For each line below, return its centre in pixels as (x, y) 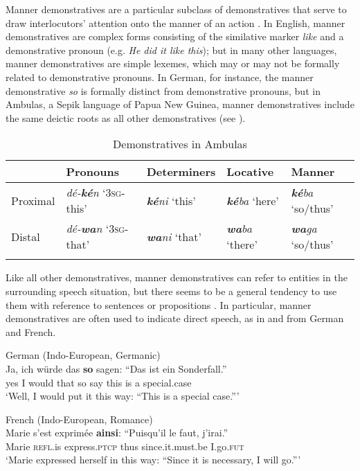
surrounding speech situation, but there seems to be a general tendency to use (171, 291)
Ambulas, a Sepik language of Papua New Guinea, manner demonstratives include (180, 104)
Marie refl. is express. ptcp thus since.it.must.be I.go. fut (125, 446)
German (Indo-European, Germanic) (83, 355)
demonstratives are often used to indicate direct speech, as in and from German (175, 318)
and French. (31, 331)
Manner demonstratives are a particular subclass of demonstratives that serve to (176, 9)
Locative (250, 172)
